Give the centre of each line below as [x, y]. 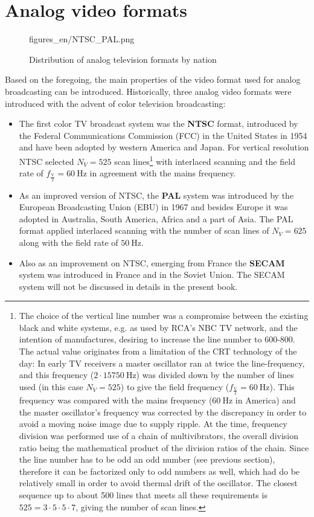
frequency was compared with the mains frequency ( [116, 400]
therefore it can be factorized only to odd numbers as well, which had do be [159, 471]
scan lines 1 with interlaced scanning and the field [205, 160]
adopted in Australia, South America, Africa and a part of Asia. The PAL [156, 218]
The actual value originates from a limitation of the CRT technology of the [158, 351]
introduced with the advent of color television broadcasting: [115, 103]
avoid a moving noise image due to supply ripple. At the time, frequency [153, 424]
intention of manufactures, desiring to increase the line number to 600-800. [157, 339]
